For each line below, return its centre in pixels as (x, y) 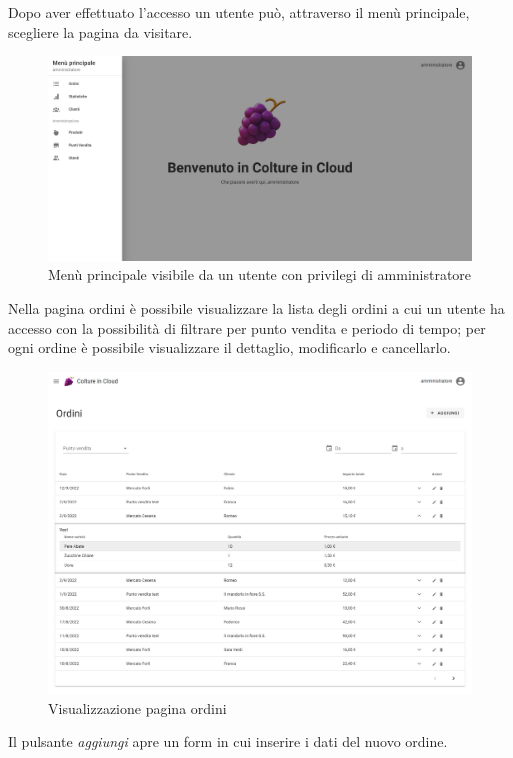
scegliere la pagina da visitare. (100, 31)
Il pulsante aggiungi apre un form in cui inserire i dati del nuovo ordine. (228, 741)
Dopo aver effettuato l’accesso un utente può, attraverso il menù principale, (239, 12)
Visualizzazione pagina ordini (137, 707)
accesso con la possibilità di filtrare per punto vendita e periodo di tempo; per (247, 327)
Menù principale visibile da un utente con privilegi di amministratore (260, 274)
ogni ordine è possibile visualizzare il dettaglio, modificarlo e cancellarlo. (229, 347)
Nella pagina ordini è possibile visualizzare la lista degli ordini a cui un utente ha (256, 307)
